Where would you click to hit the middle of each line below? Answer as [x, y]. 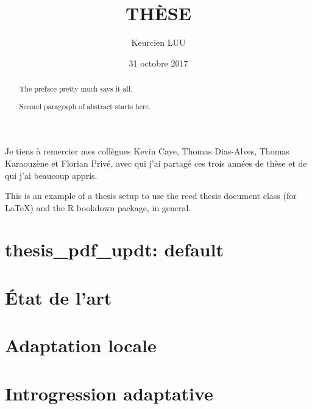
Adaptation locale [81, 345]
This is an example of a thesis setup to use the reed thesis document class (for [151, 196]
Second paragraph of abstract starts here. [85, 106]
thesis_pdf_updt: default [114, 249]
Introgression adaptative [109, 393]
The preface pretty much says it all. [76, 89]
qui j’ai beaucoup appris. [51, 175]
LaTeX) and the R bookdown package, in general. [98, 207]
